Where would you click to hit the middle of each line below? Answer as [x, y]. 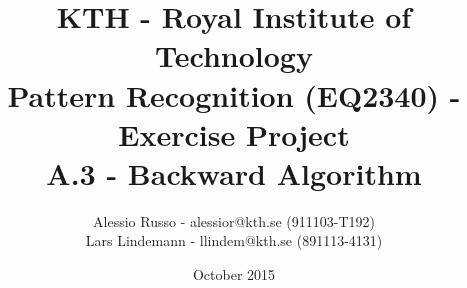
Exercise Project [234, 133]
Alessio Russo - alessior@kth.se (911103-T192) [234, 220]
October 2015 [234, 274]
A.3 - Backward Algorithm [234, 172]
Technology [234, 55]
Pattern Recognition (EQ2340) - [234, 94]
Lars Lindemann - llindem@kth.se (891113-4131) [234, 240]
